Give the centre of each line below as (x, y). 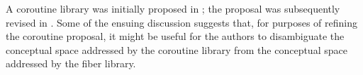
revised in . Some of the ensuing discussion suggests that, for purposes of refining (181, 22)
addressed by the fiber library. (71, 63)
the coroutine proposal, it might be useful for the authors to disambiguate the (175, 36)
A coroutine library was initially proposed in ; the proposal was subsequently (173, 8)
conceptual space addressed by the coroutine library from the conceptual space (177, 49)
